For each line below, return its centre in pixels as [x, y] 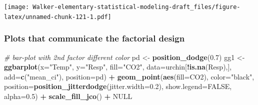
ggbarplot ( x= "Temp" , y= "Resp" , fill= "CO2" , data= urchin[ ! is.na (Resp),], [118, 67]
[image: [17, 7]
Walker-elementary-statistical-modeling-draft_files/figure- [136, 7]
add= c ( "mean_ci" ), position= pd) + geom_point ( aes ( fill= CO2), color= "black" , [129, 76]
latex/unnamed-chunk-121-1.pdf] [58, 17]
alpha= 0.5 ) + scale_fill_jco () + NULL [68, 96]
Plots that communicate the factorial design [94, 38]
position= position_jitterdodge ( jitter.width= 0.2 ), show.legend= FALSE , [118, 86]
